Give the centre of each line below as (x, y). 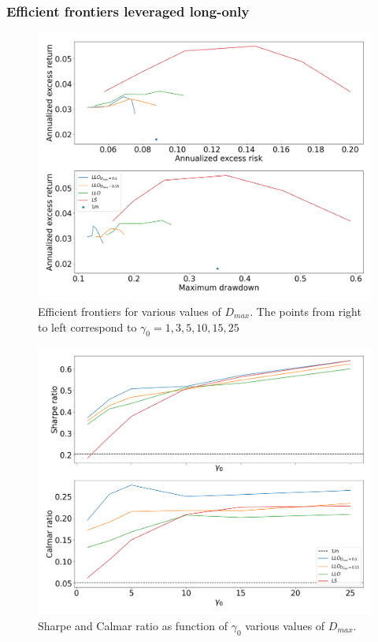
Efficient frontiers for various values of (130, 311)
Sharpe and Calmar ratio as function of (133, 626)
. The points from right (306, 311)
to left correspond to (87, 327)
